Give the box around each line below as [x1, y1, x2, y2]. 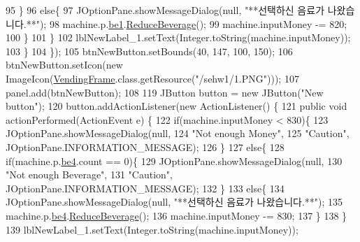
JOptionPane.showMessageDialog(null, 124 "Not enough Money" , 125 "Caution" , [6, 126, 350, 141]
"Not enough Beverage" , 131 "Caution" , [6, 167, 173, 182]
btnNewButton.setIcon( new [6, 57, 123, 72]
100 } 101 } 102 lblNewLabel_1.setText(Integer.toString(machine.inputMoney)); [6, 30, 351, 45]
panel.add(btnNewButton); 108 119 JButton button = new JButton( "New [6, 85, 324, 99]
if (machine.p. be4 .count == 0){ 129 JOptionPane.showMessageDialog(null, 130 [6, 153, 343, 168]
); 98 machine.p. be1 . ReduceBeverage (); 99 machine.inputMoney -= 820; [39, 16, 347, 31]
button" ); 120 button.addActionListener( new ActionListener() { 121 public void [6, 99, 347, 113]
